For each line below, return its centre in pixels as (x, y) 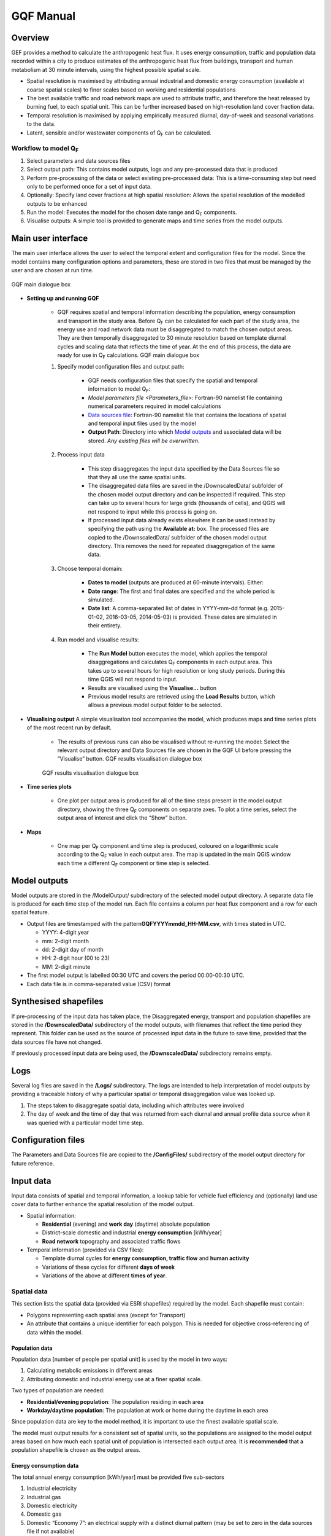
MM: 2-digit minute (66, 966)
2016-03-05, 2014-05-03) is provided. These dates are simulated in (191, 617)
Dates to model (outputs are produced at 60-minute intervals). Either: (176, 582)
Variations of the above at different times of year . (105, 1275)
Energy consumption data (45, 1466)
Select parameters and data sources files (79, 160)
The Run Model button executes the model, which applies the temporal (178, 653)
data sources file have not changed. (57, 1042)
